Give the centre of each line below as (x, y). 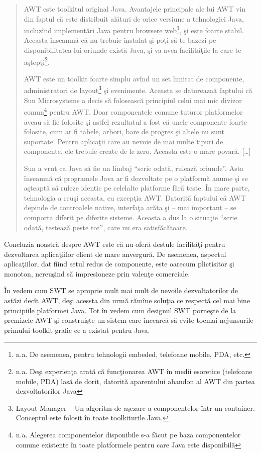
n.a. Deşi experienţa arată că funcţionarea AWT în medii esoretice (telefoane (134, 371)
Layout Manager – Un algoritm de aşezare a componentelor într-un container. (135, 407)
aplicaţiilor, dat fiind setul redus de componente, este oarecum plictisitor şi (119, 264)
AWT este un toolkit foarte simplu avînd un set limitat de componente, (134, 78)
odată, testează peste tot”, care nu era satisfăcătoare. (106, 227)
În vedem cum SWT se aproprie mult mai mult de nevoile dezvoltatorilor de (121, 290)
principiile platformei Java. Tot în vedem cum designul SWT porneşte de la (120, 310)
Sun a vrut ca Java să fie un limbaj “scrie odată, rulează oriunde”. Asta (134, 168)
